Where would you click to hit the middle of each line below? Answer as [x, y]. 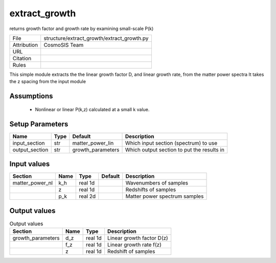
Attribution [25, 45]
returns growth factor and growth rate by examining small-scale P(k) [82, 29]
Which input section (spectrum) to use [171, 143]
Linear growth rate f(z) [135, 245]
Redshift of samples [131, 251]
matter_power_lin [93, 143]
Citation [22, 58]
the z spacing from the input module [48, 82]
